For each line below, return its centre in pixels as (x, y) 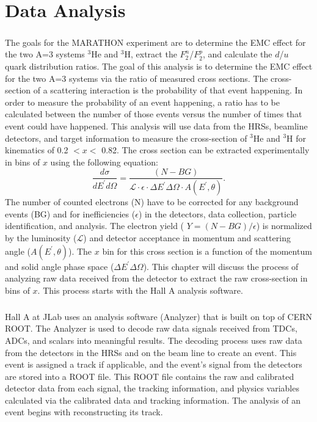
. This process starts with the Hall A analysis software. (140, 290)
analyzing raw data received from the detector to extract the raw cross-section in (156, 278)
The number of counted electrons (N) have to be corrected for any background (152, 202)
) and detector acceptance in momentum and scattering (187, 237)
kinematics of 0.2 (37, 150)
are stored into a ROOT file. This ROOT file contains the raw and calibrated (150, 376)
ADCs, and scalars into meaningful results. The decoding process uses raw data (154, 340)
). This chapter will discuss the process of (221, 266)
